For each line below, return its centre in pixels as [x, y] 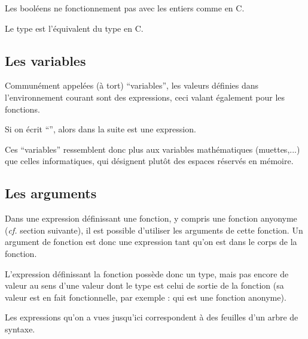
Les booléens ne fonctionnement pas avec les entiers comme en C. [125, 8]
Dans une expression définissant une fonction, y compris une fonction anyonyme [151, 218]
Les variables [45, 60]
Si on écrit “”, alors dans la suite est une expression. [100, 129]
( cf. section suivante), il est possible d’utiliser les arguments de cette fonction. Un [154, 230]
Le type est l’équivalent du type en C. [74, 28]
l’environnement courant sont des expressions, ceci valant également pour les [145, 97]
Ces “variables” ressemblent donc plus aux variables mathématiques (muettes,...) [153, 149]
